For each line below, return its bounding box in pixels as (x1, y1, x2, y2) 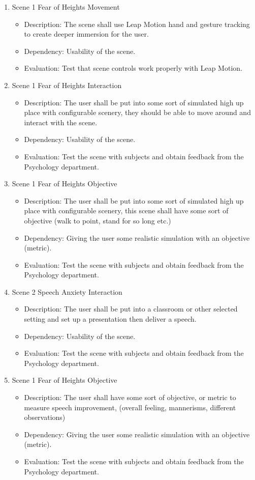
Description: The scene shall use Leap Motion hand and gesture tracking (24, 18, 250, 29)
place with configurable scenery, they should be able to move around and (24, 107, 251, 118)
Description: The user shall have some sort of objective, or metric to (24, 392, 236, 403)
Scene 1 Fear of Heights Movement (12, 2, 120, 12)
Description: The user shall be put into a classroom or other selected (24, 303, 238, 314)
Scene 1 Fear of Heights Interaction (12, 79, 122, 90)
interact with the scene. (24, 117, 98, 127)
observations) (24, 412, 66, 422)
